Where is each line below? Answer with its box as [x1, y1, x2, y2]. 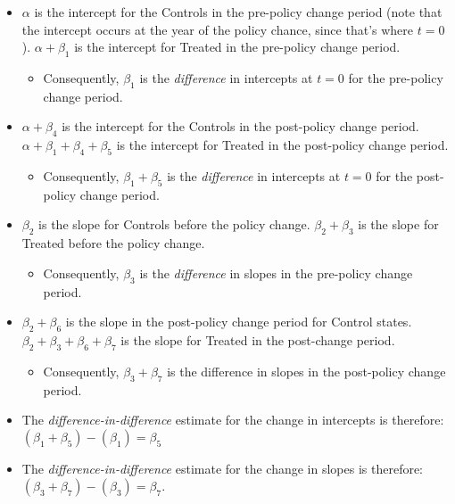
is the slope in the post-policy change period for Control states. [65, 312, 412, 331]
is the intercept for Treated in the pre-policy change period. [74, 37, 401, 56]
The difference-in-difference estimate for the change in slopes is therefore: [21, 459, 424, 477]
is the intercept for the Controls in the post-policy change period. [62, 117, 419, 136]
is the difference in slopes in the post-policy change [167, 361, 446, 380]
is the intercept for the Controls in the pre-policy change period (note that [34, 3, 443, 21]
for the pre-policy [348, 68, 443, 87]
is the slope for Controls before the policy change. [38, 215, 310, 234]
